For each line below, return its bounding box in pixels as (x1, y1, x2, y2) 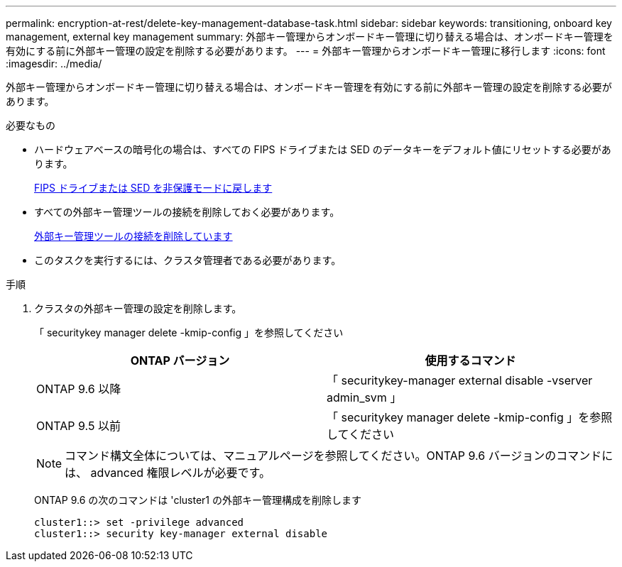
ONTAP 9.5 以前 (36, 419, 121, 433)
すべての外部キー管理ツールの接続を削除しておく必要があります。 (34, 206, 340, 218)
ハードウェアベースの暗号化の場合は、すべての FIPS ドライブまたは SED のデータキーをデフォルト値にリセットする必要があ (34, 143, 611, 155)
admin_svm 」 (327, 390, 402, 404)
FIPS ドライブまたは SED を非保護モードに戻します (34, 182, 273, 194)
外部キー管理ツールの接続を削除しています (34, 230, 233, 242)
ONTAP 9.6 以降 (36, 382, 121, 396)
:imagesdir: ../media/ (6, 57, 102, 70)
